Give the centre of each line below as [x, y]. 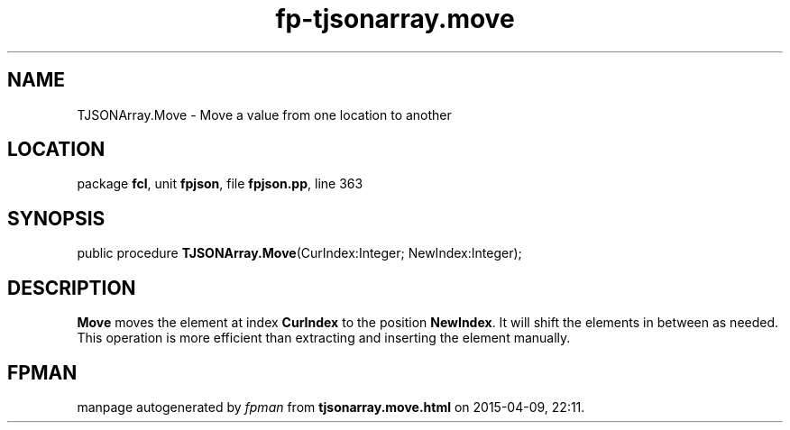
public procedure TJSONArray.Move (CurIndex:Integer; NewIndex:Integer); [299, 253]
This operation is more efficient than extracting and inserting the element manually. [324, 338]
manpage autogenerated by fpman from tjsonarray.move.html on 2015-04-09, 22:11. [331, 407]
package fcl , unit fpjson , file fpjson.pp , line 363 [220, 184]
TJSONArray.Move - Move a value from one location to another [264, 114]
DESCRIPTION [72, 288]
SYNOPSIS [56, 218]
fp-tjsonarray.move [395, 19]
